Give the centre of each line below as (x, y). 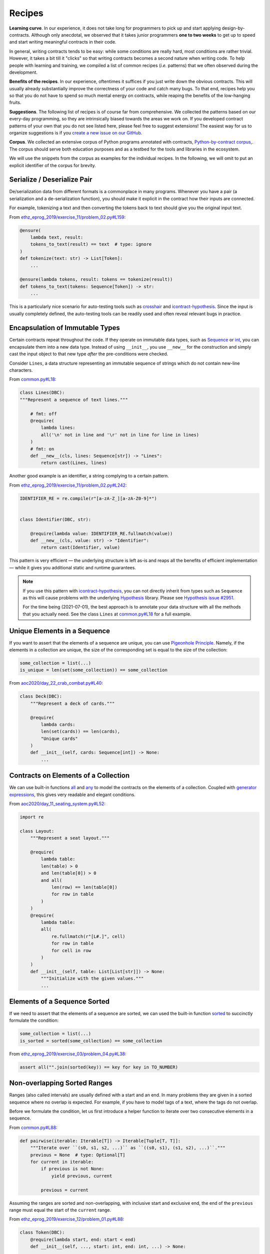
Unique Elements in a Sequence (59, 631)
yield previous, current (82, 1176)
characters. (21, 370)
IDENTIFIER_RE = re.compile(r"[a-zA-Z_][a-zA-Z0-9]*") (88, 498)
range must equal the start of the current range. (60, 1210)
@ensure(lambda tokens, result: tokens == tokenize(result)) (96, 279)
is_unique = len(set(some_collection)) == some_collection (93, 670)
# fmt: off (43, 414)
